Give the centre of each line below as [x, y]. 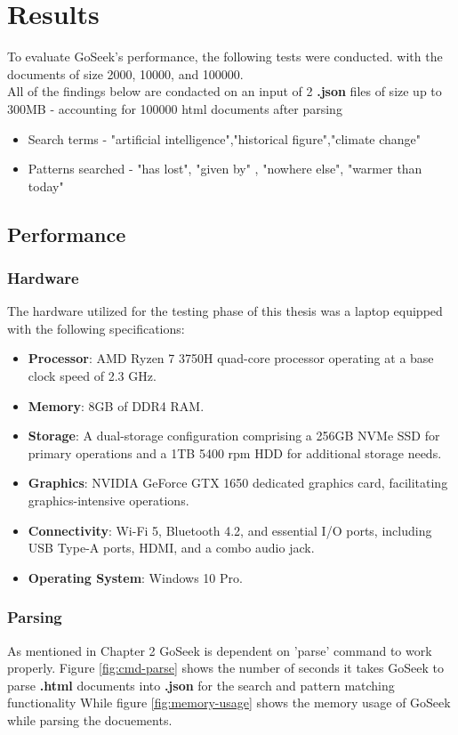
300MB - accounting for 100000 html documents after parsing [175, 108]
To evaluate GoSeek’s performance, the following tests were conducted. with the [225, 57]
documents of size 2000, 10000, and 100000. [125, 73]
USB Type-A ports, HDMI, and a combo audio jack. [171, 548]
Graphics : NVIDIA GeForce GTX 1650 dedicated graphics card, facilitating [238, 483]
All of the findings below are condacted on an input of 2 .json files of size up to [225, 91]
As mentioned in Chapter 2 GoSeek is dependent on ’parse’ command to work [220, 650]
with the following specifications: [96, 328]
